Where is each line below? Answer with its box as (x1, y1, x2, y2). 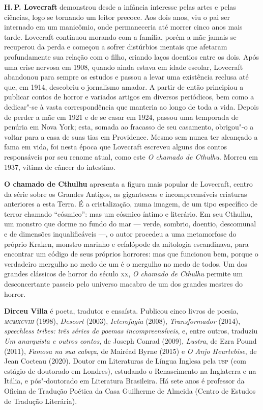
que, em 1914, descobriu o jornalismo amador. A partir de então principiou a (4, 81, 244, 92)
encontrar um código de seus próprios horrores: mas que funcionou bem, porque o (4, 248, 258, 259)
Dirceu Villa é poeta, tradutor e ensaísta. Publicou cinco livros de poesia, (4, 305, 239, 316)
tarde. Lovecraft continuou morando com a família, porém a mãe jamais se (4, 31, 237, 42)
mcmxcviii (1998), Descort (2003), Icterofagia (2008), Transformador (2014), (4, 315, 241, 326)
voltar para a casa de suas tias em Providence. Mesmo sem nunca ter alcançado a (4, 131, 258, 142)
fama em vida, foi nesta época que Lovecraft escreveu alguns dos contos (4, 141, 227, 152)
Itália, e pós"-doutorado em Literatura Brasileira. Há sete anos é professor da (4, 375, 245, 386)
